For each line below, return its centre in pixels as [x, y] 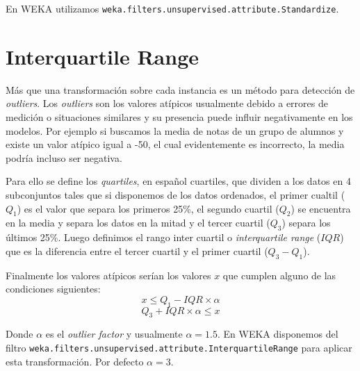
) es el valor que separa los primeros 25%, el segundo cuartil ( [148, 208]
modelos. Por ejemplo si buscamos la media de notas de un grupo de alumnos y [175, 130]
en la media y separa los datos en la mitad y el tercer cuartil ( [138, 223]
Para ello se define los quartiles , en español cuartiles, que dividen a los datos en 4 [178, 181]
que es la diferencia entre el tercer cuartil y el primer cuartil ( [137, 250]
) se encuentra [321, 208]
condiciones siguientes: [53, 289]
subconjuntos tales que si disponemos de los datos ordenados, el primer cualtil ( [175, 194]
